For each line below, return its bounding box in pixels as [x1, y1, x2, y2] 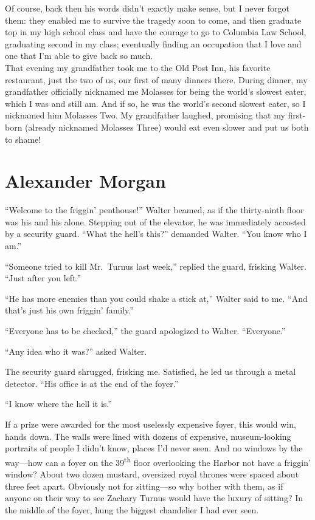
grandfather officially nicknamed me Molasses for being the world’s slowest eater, [5, 85, 306, 98]
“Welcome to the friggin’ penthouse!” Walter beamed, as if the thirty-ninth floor [5, 204, 304, 216]
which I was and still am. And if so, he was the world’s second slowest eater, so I [5, 97, 306, 109]
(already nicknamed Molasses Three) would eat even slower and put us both [25, 120, 309, 133]
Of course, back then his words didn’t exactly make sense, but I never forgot [5, 2, 289, 14]
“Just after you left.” [5, 272, 81, 284]
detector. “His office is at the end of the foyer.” [5, 377, 179, 389]
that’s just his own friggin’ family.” [5, 304, 134, 316]
